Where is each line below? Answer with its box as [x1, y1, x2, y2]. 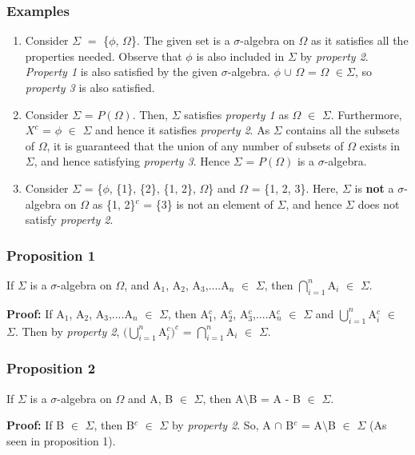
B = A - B [249, 389, 301, 406]
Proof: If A [6, 305, 65, 321]
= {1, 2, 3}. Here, [251, 179, 339, 196]
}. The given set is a [130, 32, 230, 49]
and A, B [127, 389, 174, 406]
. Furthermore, [330, 106, 402, 122]
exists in [359, 137, 401, 154]
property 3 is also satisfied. [25, 79, 155, 95]
